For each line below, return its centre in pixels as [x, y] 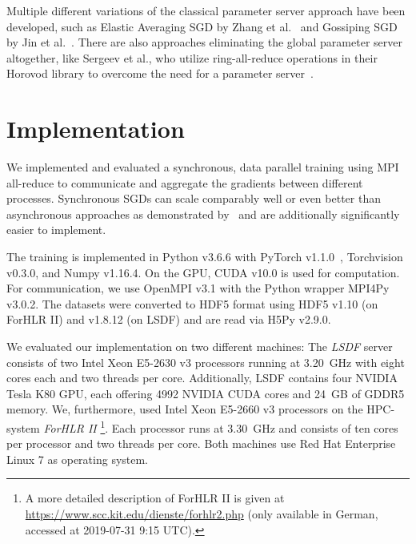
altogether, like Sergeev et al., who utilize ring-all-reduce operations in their [192, 57]
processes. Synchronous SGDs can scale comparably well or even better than [194, 198]
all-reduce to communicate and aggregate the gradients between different [185, 182]
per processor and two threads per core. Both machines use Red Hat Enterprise [201, 443]
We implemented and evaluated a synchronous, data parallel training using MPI [203, 167]
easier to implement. [56, 230]
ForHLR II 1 [74, 427]
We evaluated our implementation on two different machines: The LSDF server [200, 347]
